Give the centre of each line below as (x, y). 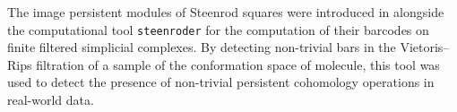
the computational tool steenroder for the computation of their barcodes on (218, 29)
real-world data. (51, 99)
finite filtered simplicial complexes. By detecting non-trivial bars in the (202, 47)
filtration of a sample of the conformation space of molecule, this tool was (238, 64)
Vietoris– (425, 47)
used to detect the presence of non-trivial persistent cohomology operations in (221, 82)
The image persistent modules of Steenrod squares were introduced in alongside (226, 11)
